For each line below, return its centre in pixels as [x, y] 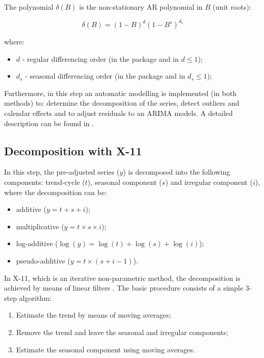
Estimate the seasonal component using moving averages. [105, 349]
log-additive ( [37, 243]
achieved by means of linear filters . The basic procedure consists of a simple [124, 288]
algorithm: [35, 297]
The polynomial [29, 7]
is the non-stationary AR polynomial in [141, 7]
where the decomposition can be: [55, 192]
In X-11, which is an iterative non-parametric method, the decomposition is [122, 278]
